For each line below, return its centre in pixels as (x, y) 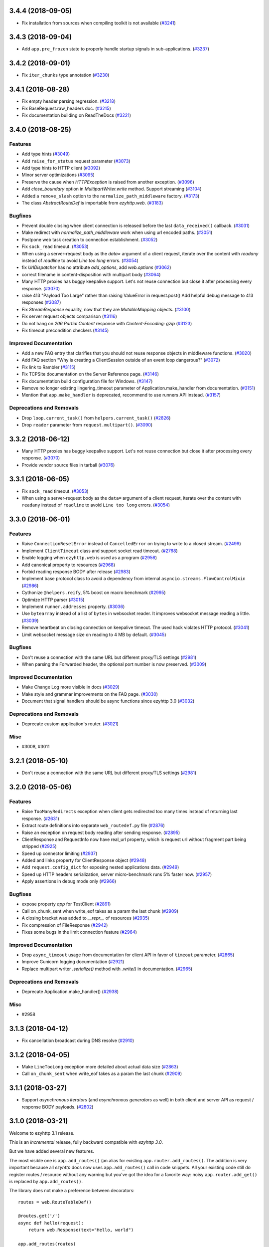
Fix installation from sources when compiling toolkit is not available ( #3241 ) (99, 23)
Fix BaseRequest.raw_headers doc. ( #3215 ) (67, 108)
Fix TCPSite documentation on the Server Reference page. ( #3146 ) (90, 374)
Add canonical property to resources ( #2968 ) (68, 565)
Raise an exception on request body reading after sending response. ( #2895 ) (101, 832)
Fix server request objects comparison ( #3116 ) (69, 316)
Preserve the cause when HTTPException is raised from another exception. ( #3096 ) (108, 182)
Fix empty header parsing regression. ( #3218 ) (69, 101)
